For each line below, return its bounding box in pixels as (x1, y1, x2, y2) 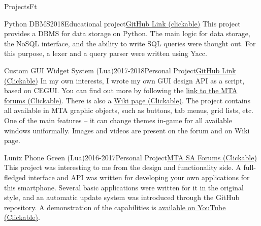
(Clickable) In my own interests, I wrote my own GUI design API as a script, (4, 75, 245, 86)
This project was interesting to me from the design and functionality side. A (4, 162, 241, 173)
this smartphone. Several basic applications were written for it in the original (4, 182, 244, 192)
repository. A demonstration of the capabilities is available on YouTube (4, 202, 226, 212)
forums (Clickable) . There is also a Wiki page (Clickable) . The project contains (4, 95, 250, 105)
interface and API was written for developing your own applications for (28, 172, 250, 182)
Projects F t (4, 1, 37, 11)
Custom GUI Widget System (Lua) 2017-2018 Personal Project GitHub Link (4, 65, 236, 75)
